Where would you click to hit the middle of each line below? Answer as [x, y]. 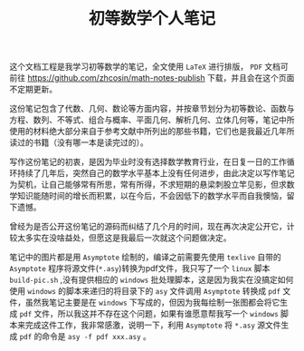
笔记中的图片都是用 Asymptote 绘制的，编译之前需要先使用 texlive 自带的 [146, 257]
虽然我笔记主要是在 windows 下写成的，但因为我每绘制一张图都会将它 [152, 302]
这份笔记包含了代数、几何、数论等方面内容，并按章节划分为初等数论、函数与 [152, 109]
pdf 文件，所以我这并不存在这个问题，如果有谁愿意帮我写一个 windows [149, 314]
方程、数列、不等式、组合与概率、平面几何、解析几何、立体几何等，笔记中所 [152, 120]
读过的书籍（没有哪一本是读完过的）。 [79, 142]
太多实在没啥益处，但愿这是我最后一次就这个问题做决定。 [124, 238]
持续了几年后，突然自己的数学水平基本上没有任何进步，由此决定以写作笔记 [156, 173]
